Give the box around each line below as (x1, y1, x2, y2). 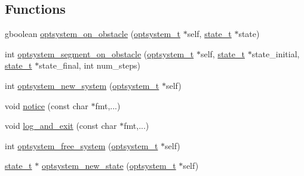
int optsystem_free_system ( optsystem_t (5, 139, 158, 152)
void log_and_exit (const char (5, 119, 117, 132)
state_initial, (251, 47, 300, 60)
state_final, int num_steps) (39, 59, 141, 72)
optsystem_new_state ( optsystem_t (41, 159, 176, 172)
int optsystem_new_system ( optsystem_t (5, 79, 159, 91)
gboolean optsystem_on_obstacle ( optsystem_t (5, 27, 181, 40)
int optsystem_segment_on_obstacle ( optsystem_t (5, 47, 194, 60)
